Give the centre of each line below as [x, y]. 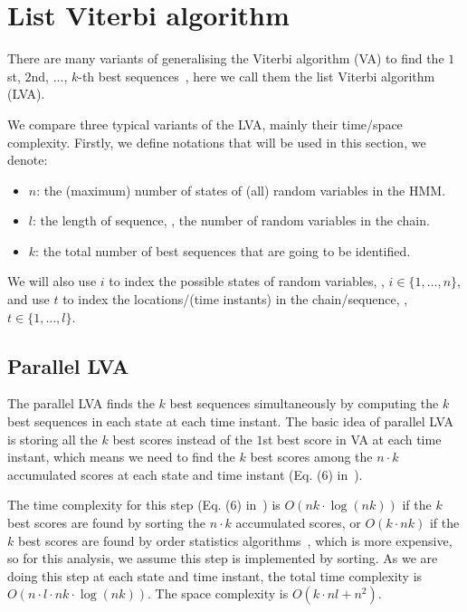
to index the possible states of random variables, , [247, 281]
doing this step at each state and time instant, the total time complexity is [215, 575]
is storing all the [52, 439]
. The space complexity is [218, 593]
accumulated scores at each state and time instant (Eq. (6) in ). [185, 474]
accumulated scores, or [298, 523]
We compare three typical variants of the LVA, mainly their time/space [205, 124]
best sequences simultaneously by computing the [304, 403]
